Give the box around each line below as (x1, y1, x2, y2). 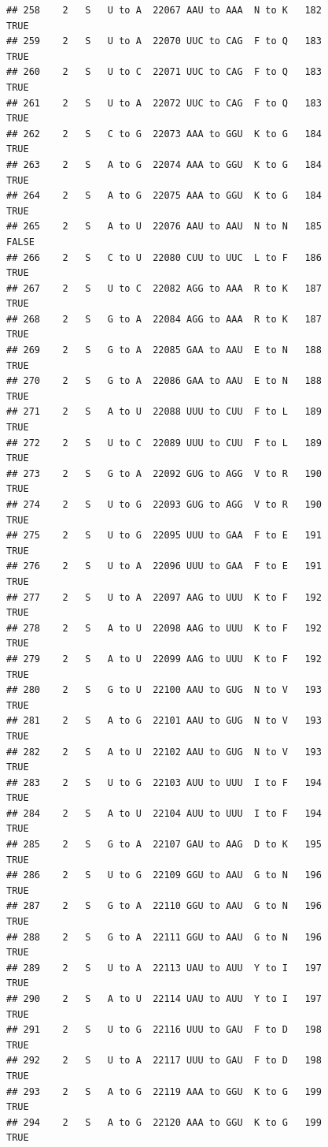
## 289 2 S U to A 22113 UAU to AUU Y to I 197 (6, 962, 322, 974)
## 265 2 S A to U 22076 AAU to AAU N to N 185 (6, 221, 322, 233)
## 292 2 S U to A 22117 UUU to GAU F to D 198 (6, 1055, 322, 1067)
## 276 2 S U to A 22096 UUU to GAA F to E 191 (6, 560, 322, 572)
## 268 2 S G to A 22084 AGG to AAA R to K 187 (6, 313, 322, 325)
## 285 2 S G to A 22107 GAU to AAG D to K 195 (6, 839, 322, 851)
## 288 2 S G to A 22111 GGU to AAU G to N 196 (6, 931, 322, 943)
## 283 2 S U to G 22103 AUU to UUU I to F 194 (6, 776, 322, 788)
